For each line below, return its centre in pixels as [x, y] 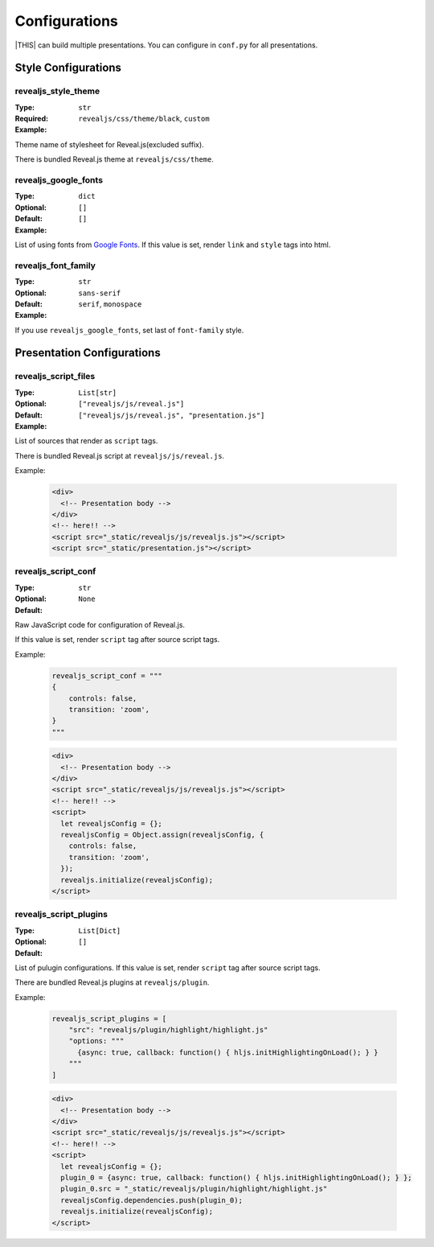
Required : [31, 119]
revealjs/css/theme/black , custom [144, 119]
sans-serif [100, 293]
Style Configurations [68, 68]
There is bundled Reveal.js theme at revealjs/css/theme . [115, 159]
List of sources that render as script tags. [86, 441]
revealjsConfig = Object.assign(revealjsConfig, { [162, 835]
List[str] [97, 393]
